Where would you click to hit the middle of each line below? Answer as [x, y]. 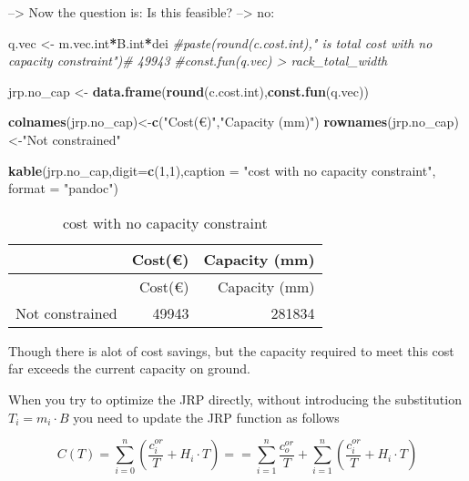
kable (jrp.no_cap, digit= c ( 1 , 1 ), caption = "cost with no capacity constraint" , [222, 170]
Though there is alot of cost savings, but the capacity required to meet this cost [231, 350]
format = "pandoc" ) [63, 188]
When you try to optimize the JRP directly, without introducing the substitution [235, 399]
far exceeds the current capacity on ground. [129, 368]
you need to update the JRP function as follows [206, 417]
